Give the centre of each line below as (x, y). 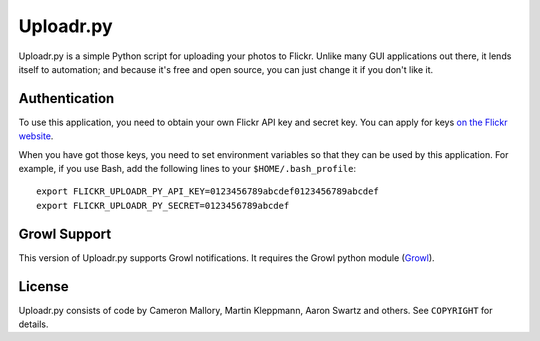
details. (33, 324)
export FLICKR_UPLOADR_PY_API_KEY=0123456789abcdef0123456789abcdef (207, 191)
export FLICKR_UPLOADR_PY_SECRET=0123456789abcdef (163, 205)
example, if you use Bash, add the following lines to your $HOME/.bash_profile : (187, 169)
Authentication (66, 98)
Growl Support (65, 233)
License (43, 286)
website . (36, 136)
